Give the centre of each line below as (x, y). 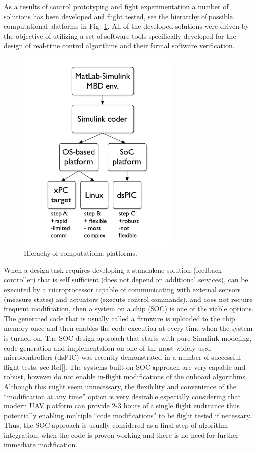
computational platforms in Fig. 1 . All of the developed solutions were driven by (127, 26)
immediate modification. (41, 444)
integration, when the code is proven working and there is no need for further (121, 434)
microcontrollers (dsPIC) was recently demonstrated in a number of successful (123, 357)
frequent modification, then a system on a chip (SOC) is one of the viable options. (129, 309)
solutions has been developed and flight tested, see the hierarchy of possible (118, 16)
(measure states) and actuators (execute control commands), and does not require (128, 299)
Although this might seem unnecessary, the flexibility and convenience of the (120, 386)
